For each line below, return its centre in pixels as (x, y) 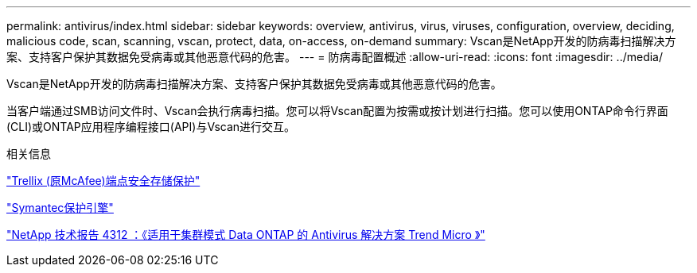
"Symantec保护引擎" (60, 208)
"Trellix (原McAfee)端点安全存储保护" (103, 181)
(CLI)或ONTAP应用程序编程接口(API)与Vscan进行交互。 (151, 127)
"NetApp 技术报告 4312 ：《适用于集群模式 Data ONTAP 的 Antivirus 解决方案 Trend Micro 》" (246, 235)
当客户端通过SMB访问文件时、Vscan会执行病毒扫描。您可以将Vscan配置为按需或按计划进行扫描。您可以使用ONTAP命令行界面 (337, 111)
